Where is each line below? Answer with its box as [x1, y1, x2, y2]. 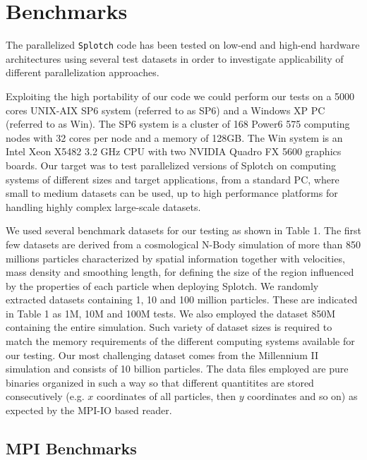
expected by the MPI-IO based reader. [6, 403, 172, 418]
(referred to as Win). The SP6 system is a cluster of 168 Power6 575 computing [6, 116, 350, 131]
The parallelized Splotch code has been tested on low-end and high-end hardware [6, 37, 360, 52]
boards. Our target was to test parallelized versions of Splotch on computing [6, 157, 337, 172]
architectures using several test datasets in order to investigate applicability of [6, 51, 344, 66]
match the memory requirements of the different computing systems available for [6, 334, 355, 349]
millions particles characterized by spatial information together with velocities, [6, 250, 345, 265]
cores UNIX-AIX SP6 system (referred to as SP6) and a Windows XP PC [6, 102, 325, 117]
